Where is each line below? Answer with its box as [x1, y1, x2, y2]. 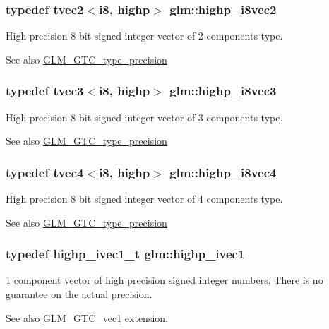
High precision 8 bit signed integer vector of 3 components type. [6, 109, 283, 124]
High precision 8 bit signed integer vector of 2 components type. [6, 28, 283, 43]
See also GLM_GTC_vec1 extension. [6, 310, 168, 325]
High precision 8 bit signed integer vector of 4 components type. [6, 191, 283, 206]
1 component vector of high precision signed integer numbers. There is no [6, 273, 323, 287]
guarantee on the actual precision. [6, 287, 152, 301]
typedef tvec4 [6, 163, 84, 181]
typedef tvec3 [6, 82, 84, 100]
